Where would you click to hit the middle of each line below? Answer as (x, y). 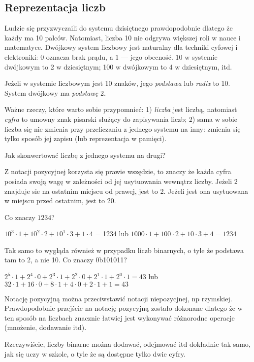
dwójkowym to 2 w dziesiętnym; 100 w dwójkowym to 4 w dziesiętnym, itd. (118, 66)
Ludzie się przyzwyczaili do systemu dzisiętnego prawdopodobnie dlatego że (119, 28)
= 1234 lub (112, 234)
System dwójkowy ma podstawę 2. (55, 92)
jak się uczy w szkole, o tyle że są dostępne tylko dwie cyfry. (95, 353)
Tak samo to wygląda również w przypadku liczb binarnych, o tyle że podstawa (124, 250)
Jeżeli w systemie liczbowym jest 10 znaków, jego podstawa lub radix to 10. (117, 83)
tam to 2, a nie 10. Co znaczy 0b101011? (66, 260)
